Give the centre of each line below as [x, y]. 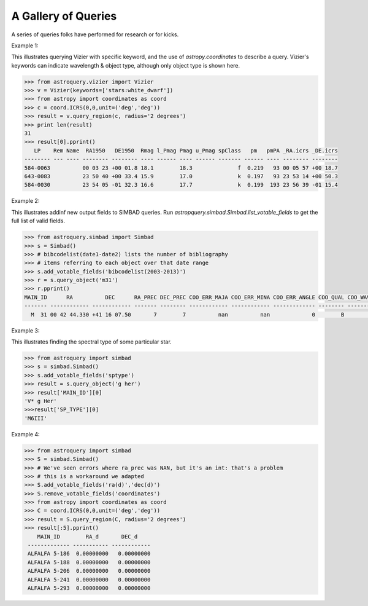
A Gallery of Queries [64, 16]
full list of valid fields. [38, 221]
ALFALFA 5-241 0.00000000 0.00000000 [89, 580]
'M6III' [36, 418]
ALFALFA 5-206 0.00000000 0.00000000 [89, 571]
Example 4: [25, 434]
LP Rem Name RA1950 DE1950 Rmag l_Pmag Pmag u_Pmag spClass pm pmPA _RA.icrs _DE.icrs [186, 150]
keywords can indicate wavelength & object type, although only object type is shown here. [126, 65]
